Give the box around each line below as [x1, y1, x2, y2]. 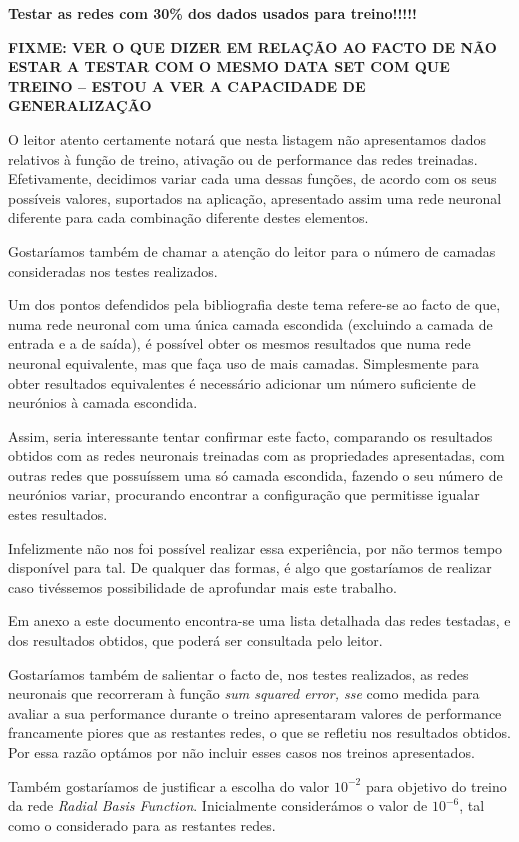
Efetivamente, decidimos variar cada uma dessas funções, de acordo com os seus [8, 168, 497, 189]
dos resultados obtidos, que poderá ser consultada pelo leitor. [8, 630, 383, 651]
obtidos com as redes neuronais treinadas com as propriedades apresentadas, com [8, 445, 505, 466]
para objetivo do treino [365, 775, 507, 796]
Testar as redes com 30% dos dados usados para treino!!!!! [8, 3, 417, 23]
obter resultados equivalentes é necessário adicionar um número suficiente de [8, 372, 476, 393]
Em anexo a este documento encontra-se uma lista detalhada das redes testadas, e [8, 610, 511, 631]
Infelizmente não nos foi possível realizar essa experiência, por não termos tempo [8, 537, 503, 558]
